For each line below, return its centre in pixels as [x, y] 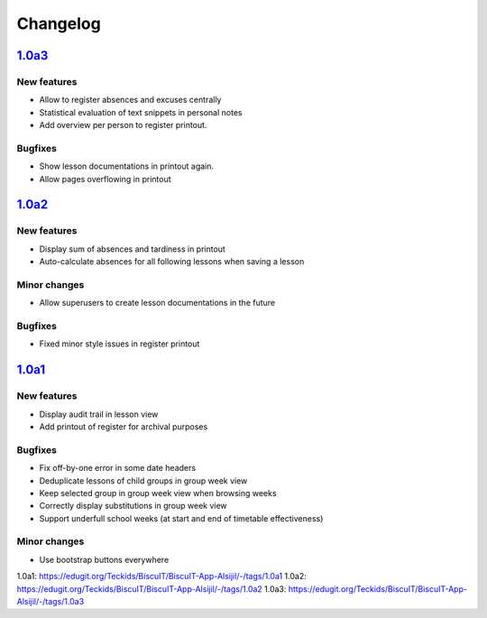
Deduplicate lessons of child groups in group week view [143, 480]
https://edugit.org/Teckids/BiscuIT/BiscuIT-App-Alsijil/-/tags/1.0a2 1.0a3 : [152, 589]
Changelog [59, 23]
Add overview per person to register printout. [123, 125]
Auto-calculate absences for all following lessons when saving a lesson [172, 262]
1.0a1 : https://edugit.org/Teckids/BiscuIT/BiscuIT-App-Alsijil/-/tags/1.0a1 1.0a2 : [161, 576]
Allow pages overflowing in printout [105, 179]
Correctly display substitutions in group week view [133, 506]
